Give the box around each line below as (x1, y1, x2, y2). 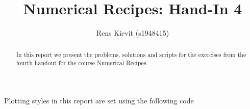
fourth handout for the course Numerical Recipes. (16, 59, 148, 67)
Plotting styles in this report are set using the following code (4, 95, 194, 105)
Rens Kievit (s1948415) (96, 28, 169, 38)
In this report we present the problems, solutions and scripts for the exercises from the (16, 50, 246, 59)
